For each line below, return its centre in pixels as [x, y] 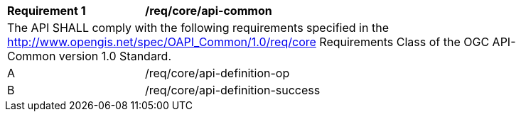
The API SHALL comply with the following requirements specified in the [198, 28]
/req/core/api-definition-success [233, 90]
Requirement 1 [47, 11]
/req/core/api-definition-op [217, 73]
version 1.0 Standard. [115, 56]
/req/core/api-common [209, 11]
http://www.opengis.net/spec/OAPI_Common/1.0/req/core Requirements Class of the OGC [248, 42]
